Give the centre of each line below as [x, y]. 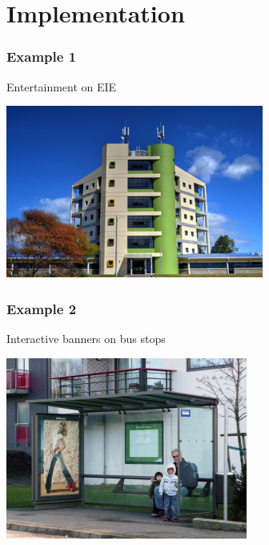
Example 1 [42, 57]
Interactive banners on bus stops [86, 338]
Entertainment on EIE [62, 86]
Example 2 [42, 308]
